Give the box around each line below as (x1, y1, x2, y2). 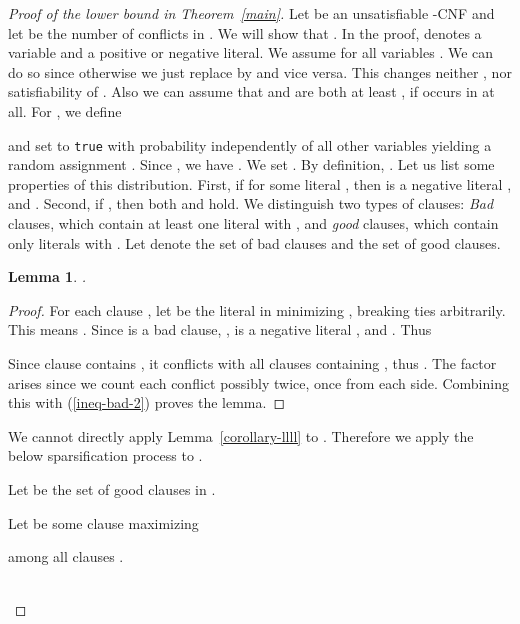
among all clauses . (8, 546, 124, 567)
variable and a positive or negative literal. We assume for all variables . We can (8, 42, 494, 63)
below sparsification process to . (8, 445, 203, 466)
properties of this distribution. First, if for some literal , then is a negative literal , (8, 173, 512, 194)
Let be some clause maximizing (8, 512, 199, 533)
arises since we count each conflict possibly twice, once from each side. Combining (8, 372, 509, 393)
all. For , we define (8, 100, 122, 121)
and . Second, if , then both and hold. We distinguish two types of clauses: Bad (8, 193, 494, 214)
